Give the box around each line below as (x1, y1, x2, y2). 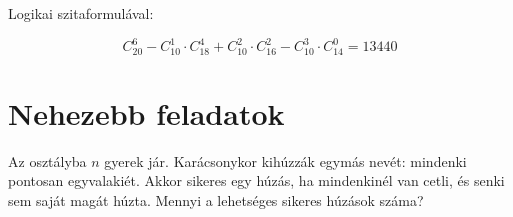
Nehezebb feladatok (8, 92, 285, 133)
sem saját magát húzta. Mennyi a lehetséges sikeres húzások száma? (8, 189, 424, 210)
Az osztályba (8, 150, 87, 171)
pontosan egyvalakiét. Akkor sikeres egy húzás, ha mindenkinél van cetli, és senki (8, 170, 505, 191)
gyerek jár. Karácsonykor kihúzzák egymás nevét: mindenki (104, 150, 467, 171)
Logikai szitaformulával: (8, 3, 154, 23)
